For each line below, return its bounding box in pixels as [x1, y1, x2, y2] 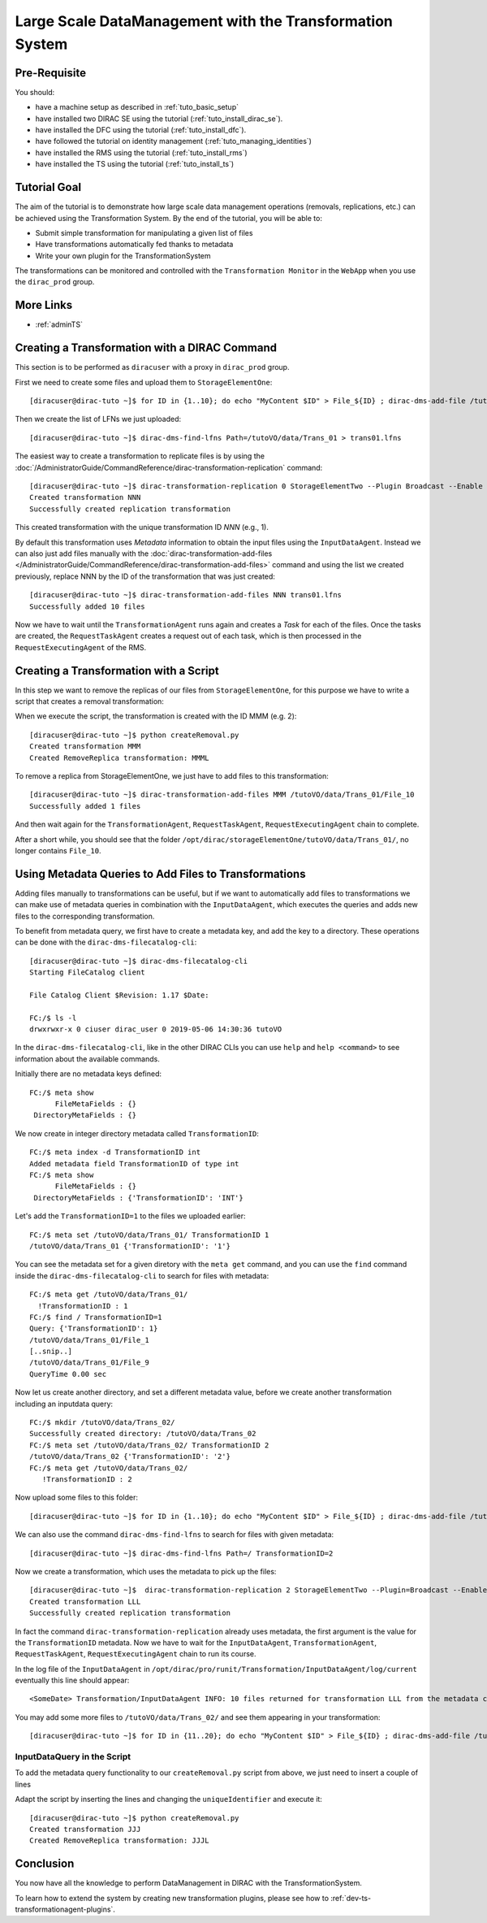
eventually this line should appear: [15, 1675, 130, 1686]
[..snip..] [29, 1347, 73, 1357]
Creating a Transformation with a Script [15, 663, 219, 678]
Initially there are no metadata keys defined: [15, 1069, 162, 1079]
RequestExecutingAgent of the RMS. [15, 642, 147, 652]
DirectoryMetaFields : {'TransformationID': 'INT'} [33, 1193, 243, 1202]
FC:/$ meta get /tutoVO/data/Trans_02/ [29, 1463, 188, 1473]
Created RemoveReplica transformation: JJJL [29, 1836, 210, 1845]
